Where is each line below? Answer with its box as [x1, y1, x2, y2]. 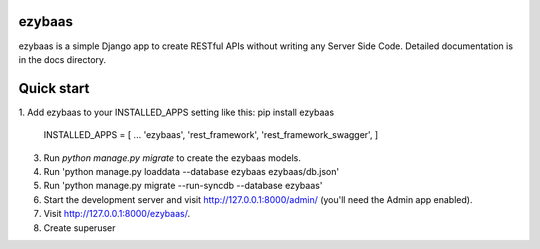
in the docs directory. [18, 53, 107, 65]
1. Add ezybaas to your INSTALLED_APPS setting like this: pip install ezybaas [18, 106, 335, 118]
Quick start [18, 80, 90, 97]
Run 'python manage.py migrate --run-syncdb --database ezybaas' [43, 180, 323, 192]
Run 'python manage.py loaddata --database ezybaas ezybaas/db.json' [43, 165, 340, 177]
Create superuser [43, 221, 116, 234]
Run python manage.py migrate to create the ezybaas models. [43, 151, 302, 164]
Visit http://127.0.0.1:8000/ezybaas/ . [43, 208, 190, 220]
